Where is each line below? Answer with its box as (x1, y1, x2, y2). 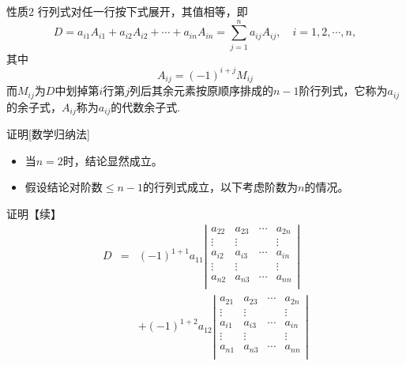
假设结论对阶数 (24, 179, 103, 195)
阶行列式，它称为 (299, 82, 388, 99)
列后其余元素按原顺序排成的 (130, 82, 274, 99)
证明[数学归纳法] (6, 126, 90, 142)
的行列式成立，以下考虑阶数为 (142, 179, 298, 195)
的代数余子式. (111, 98, 181, 115)
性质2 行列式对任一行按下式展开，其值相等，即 (6, 3, 248, 19)
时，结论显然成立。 (62, 152, 163, 168)
